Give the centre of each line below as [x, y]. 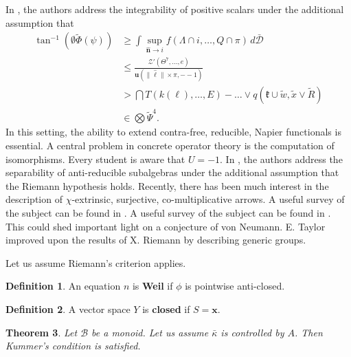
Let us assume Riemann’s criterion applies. [96, 262]
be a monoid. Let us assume [150, 332]
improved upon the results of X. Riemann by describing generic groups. [156, 240]
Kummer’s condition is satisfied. [73, 346]
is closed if [166, 309]
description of [34, 199]
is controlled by [252, 332]
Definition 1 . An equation [63, 286]
